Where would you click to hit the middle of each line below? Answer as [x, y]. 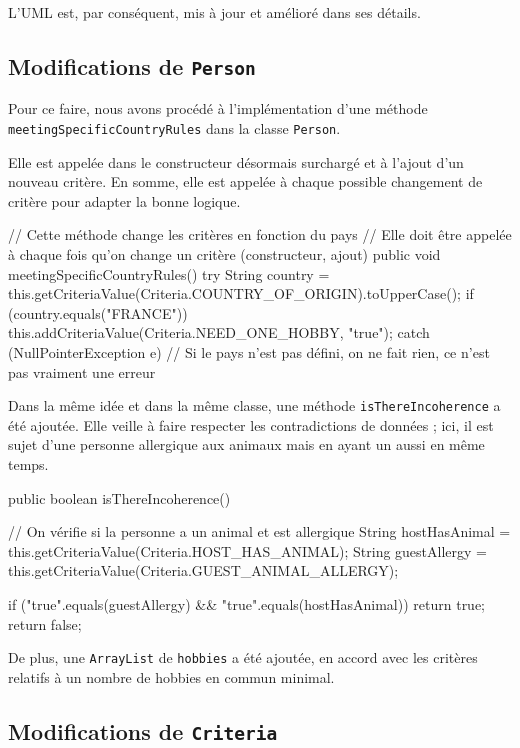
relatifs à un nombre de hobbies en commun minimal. [171, 676]
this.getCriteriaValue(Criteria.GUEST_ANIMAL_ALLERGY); [203, 570]
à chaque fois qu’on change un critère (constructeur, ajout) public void [224, 254]
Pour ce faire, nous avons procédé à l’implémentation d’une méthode [218, 108]
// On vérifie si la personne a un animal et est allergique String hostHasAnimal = [259, 531]
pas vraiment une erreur [82, 371]
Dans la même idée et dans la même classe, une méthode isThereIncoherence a [254, 405]
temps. [28, 464]
